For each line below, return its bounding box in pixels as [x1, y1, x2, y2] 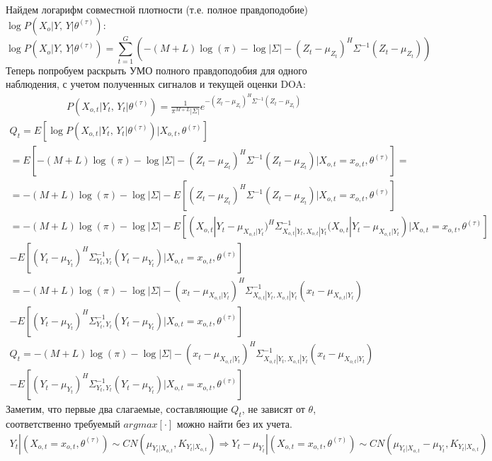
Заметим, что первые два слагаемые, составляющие [6, 402, 228, 416]
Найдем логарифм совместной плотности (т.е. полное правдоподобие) [6, 2, 309, 16]
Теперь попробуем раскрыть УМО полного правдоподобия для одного [6, 62, 307, 77]
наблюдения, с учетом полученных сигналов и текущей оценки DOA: [6, 76, 306, 91]
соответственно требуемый [6, 416, 120, 431]
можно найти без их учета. [176, 416, 292, 431]
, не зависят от [241, 402, 305, 416]
